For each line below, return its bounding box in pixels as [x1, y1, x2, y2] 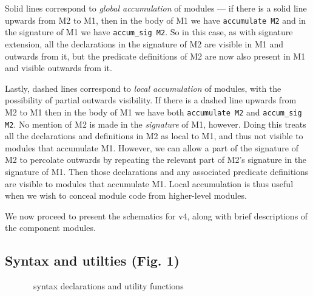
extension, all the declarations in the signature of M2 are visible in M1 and [5, 37, 283, 50]
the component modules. [5, 221, 96, 234]
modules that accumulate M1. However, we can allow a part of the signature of [5, 141, 299, 154]
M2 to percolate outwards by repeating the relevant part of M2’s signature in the [5, 153, 307, 166]
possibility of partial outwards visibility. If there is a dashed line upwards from [5, 94, 297, 106]
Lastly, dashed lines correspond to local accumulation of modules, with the [5, 81, 281, 94]
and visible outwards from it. [5, 61, 112, 74]
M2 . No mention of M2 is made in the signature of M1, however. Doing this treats [5, 117, 306, 130]
